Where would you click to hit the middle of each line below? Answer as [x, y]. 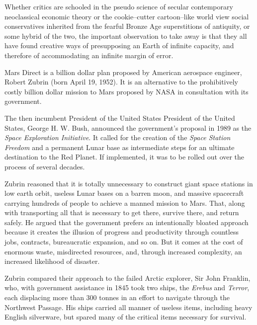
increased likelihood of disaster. [52, 261]
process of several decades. [45, 166]
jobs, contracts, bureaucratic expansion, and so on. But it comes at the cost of [124, 242]
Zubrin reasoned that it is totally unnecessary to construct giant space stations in [129, 183]
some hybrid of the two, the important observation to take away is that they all [126, 36]
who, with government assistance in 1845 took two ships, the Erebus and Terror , [127, 287]
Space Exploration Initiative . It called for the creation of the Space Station [118, 137]
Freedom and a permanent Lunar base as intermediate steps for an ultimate [120, 147]
